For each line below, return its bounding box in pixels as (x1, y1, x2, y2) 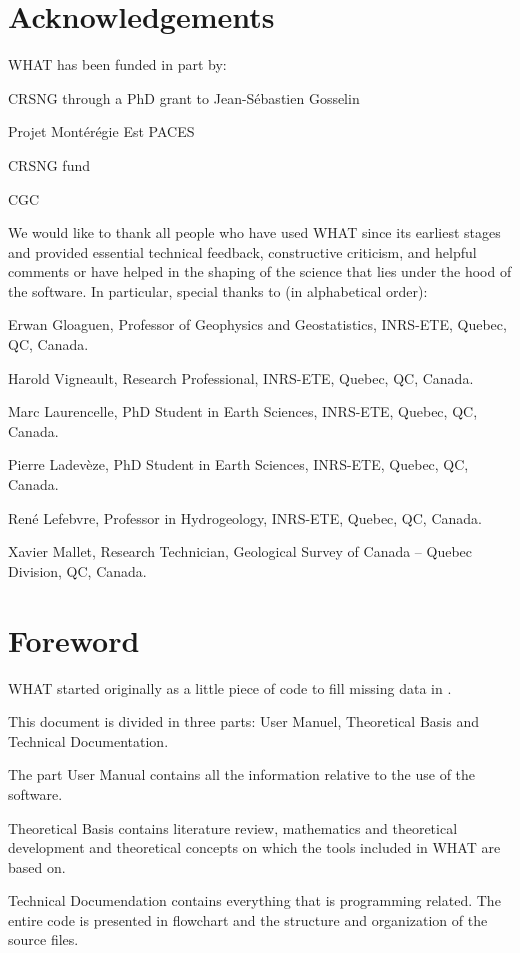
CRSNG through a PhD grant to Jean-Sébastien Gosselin (8, 87, 360, 108)
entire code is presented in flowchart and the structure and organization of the (8, 909, 488, 930)
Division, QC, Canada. (8, 560, 147, 581)
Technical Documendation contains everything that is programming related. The (8, 890, 501, 911)
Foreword (8, 619, 140, 660)
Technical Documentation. (8, 730, 169, 751)
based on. (8, 856, 66, 877)
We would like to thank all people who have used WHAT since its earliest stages (8, 222, 501, 243)
